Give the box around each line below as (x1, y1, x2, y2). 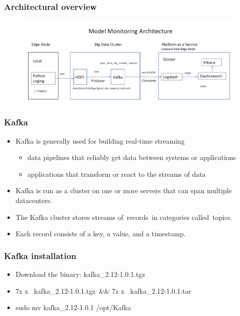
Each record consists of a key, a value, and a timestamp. (15, 228, 186, 239)
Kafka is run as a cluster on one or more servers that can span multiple (15, 185, 232, 196)
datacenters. (15, 195, 52, 206)
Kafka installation (4, 249, 77, 262)
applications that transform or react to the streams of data (27, 168, 206, 179)
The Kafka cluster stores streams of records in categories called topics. (15, 211, 233, 222)
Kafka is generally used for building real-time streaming (15, 135, 185, 146)
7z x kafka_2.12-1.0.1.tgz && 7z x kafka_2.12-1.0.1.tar (15, 285, 192, 296)
